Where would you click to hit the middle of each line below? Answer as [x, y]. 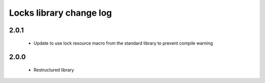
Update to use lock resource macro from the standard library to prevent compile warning [123, 43]
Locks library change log [61, 13]
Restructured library [54, 70]
